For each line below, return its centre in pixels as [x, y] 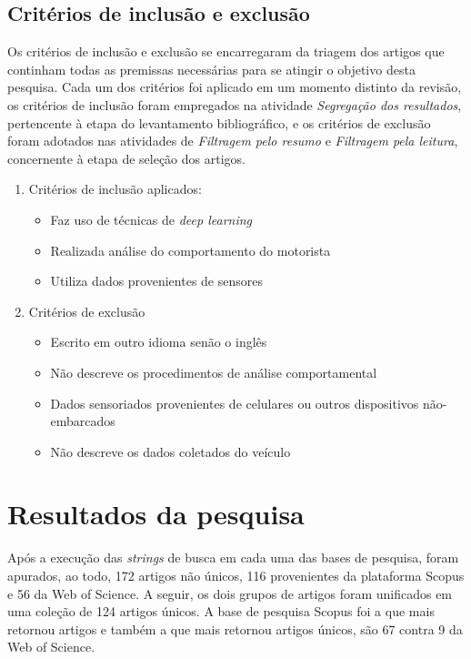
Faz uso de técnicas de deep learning [151, 219]
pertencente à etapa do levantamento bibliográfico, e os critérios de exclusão [219, 122]
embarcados [83, 421]
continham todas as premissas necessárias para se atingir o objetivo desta [211, 69]
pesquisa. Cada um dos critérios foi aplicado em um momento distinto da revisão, [235, 87]
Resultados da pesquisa [156, 514]
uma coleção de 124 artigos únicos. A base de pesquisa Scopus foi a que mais [221, 611]
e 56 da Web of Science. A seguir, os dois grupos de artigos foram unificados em [230, 593]
